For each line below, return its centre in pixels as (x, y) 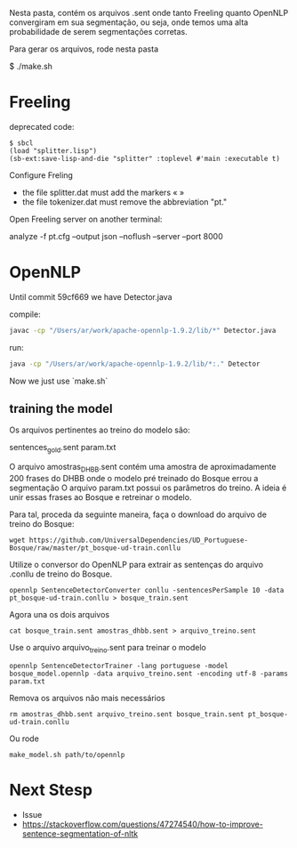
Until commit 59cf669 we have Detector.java (91, 296)
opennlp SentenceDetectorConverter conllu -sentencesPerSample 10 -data (147, 591)
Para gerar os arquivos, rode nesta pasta (84, 49)
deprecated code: (42, 126)
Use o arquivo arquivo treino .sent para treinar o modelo (108, 649)
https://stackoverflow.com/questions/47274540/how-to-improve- (143, 824)
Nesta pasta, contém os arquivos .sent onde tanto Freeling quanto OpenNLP (149, 13)
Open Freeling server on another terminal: (86, 219)
